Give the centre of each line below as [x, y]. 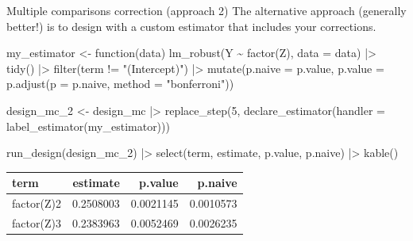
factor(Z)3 [37, 222]
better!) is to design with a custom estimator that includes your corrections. [191, 26]
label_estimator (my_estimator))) [88, 126]
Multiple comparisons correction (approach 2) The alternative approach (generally [206, 10]
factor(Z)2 [37, 203]
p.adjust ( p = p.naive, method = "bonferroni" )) [120, 84]
